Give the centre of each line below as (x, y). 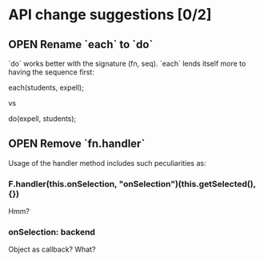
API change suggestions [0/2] (110, 15)
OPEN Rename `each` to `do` (81, 44)
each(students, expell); (46, 87)
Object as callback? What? (52, 249)
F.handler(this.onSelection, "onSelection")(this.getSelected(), (132, 183)
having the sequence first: (51, 72)
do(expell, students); (42, 119)
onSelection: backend (52, 232)
